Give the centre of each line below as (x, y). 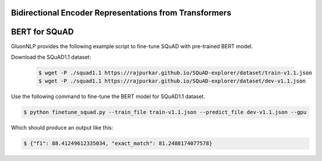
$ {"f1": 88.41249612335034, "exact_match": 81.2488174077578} (118, 143)
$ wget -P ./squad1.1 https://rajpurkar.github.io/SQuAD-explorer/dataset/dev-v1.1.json (172, 81)
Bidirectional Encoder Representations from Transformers (121, 13)
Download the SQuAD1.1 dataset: (51, 57)
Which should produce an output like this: (62, 128)
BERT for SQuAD (42, 32)
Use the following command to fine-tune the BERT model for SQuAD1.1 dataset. (108, 97)
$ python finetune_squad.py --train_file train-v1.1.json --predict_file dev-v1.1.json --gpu (165, 112)
